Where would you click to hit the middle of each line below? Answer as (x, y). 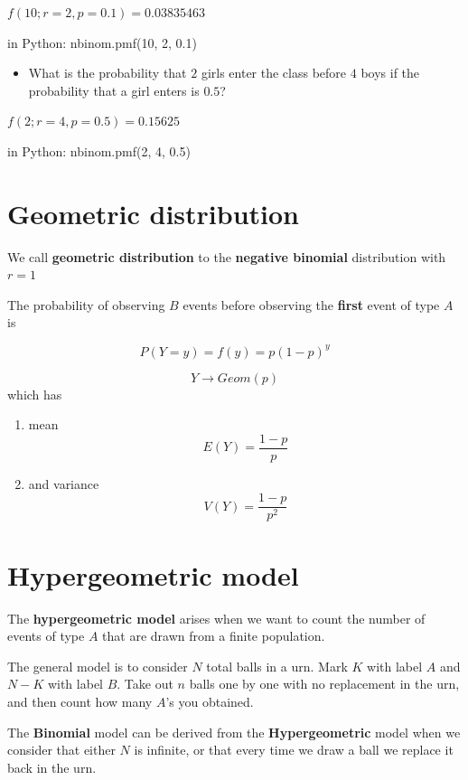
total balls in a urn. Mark (277, 666)
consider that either (61, 750)
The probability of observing (86, 304)
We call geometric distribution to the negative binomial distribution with (227, 256)
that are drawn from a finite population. (214, 636)
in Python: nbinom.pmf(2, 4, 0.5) (99, 150)
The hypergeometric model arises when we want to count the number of (216, 618)
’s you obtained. (210, 701)
